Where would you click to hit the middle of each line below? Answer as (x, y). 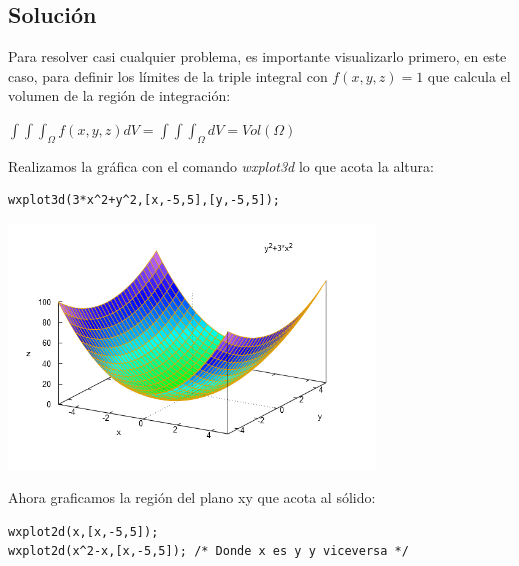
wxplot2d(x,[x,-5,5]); (83, 531)
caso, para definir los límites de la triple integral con (168, 75)
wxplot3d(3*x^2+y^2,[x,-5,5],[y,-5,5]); (144, 200)
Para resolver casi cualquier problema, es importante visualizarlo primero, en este (257, 56)
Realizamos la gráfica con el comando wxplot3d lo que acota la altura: (221, 165)
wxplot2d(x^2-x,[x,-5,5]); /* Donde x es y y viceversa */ (208, 551)
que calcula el (469, 75)
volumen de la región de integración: (119, 95)
